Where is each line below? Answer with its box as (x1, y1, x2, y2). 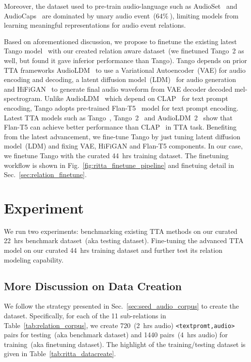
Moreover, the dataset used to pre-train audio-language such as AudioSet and (4, 1, 237, 11)
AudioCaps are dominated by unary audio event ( (4, 10, 156, 20)
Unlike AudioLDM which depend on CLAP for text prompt (44, 93, 228, 103)
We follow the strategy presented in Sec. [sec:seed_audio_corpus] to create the (4, 301, 239, 311)
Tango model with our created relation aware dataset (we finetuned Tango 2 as (4, 46, 244, 56)
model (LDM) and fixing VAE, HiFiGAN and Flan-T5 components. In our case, (4, 141, 243, 151)
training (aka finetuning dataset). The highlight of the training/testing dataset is (4, 339, 246, 349)
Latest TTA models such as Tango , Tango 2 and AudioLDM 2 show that (4, 112, 233, 122)
